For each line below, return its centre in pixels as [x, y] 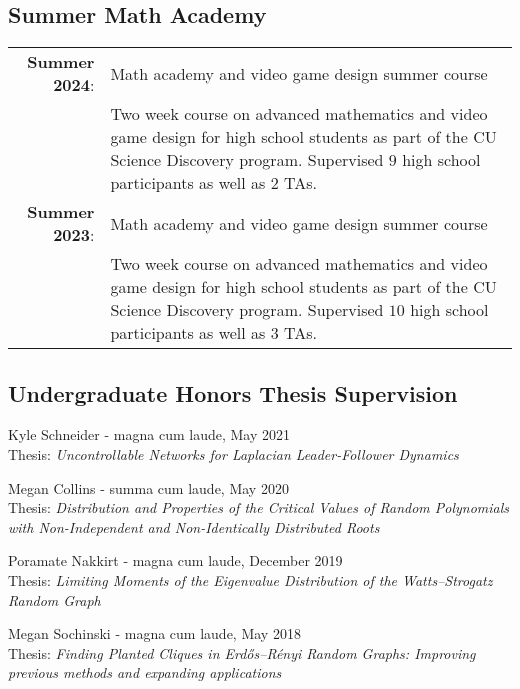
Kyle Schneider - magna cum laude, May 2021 [149, 434]
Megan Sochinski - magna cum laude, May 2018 [154, 633]
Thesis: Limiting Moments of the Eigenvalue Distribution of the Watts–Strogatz [250, 579]
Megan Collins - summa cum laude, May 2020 [148, 487]
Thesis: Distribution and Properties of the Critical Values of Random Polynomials [259, 507]
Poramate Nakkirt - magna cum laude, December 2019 [175, 560]
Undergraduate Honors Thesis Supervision [233, 392]
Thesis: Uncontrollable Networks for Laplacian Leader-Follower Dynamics [233, 454]
